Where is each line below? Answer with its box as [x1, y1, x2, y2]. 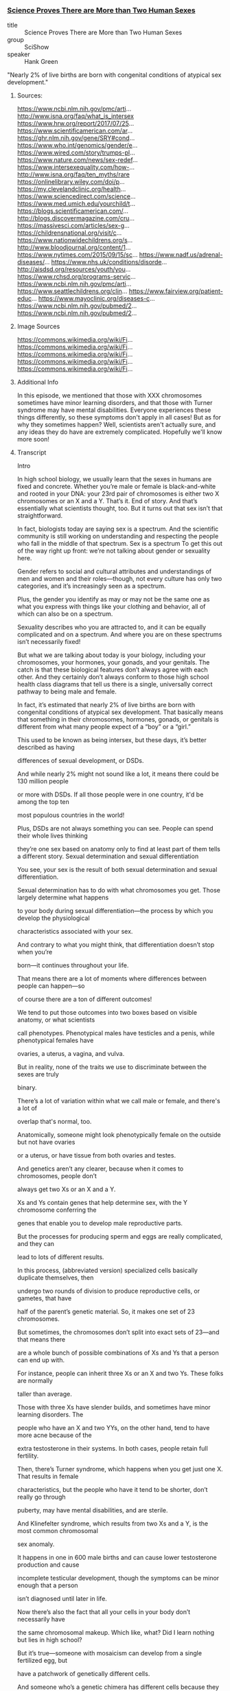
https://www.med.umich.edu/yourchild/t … [16, 200, 136, 208]
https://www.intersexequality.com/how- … [16, 163, 135, 172]
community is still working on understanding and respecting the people [16, 532, 219, 540]
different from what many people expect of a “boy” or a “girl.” [16, 723, 191, 731]
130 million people [16, 777, 69, 785]
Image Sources [16, 322, 60, 331]
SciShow [24, 43, 49, 51]
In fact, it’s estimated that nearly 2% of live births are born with [16, 701, 196, 709]
